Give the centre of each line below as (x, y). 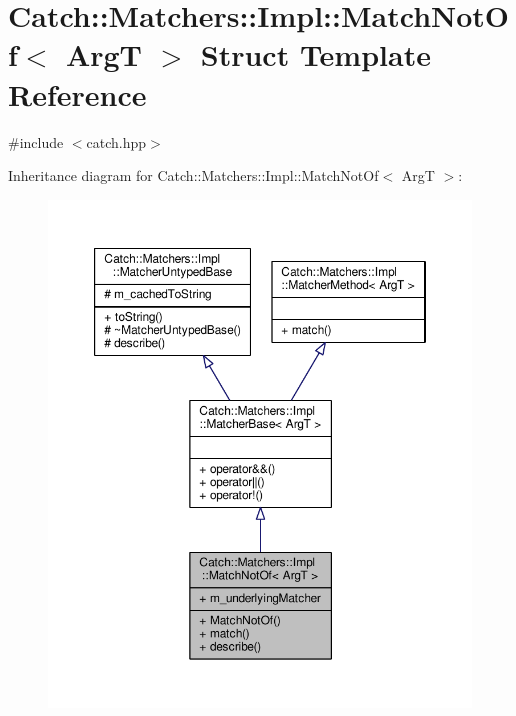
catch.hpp (116, 141)
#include (36, 141)
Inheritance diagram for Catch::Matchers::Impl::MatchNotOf (193, 175)
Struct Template (315, 54)
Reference (77, 93)
